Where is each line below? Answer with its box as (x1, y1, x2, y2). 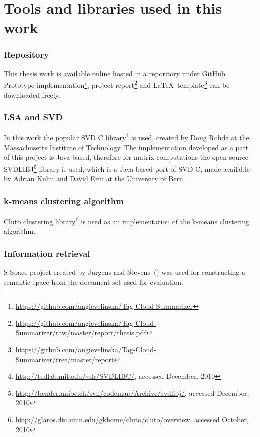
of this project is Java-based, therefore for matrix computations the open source (4, 152, 248, 162)
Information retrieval (4, 247, 90, 259)
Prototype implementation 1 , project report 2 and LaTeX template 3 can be (4, 78, 230, 90)
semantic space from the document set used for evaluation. (4, 276, 183, 287)
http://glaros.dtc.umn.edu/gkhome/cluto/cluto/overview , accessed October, (15, 414, 249, 424)
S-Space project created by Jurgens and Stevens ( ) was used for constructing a (4, 267, 245, 277)
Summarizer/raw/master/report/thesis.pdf (15, 327, 146, 338)
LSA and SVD (4, 111, 63, 123)
